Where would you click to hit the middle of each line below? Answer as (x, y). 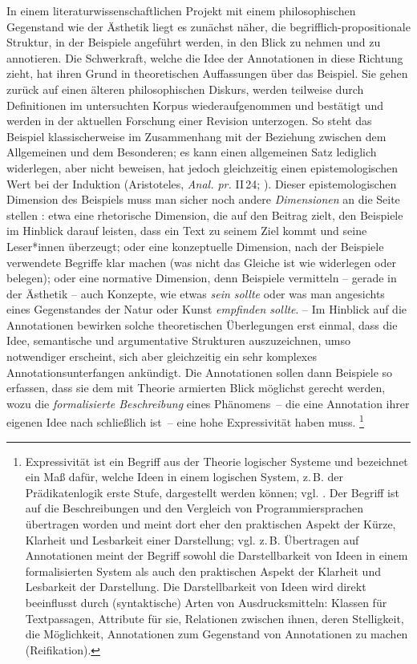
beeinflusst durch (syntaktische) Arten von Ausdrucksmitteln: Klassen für (206, 603)
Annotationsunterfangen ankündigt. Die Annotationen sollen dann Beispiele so (200, 372)
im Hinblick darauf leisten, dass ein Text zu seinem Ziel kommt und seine (187, 231)
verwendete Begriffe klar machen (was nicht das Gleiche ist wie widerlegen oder (201, 262)
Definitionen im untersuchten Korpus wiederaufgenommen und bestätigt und (195, 105)
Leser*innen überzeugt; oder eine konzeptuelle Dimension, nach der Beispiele (195, 246)
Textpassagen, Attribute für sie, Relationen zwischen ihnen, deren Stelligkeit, (215, 618)
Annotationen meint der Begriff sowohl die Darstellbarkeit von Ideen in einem (217, 555)
